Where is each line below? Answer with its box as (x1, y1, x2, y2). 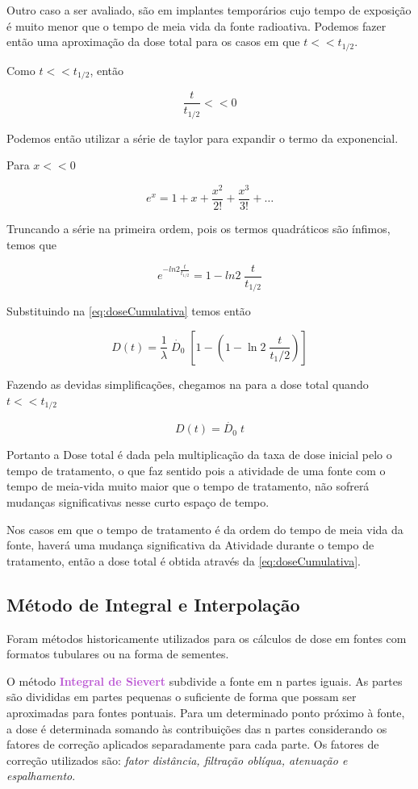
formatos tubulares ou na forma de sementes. (6, 645, 229, 662)
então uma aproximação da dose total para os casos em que (6, 33, 300, 50)
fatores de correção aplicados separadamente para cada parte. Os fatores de (6, 736, 379, 753)
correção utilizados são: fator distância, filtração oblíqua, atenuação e (6, 751, 348, 768)
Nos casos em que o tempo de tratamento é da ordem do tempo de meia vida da (6, 520, 403, 537)
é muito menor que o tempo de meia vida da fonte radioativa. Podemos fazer (6, 17, 387, 34)
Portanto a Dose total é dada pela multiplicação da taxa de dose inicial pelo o (6, 446, 392, 463)
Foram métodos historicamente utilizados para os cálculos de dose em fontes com (6, 629, 407, 646)
